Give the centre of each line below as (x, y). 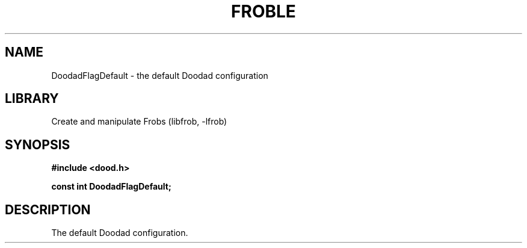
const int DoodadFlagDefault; (111, 187)
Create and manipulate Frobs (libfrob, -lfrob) (139, 122)
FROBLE (263, 11)
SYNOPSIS (38, 144)
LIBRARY (32, 99)
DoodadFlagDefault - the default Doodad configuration (160, 75)
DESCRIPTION (48, 209)
